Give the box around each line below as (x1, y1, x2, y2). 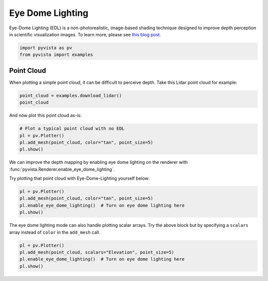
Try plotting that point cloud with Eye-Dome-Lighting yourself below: (9, 175, 150, 181)
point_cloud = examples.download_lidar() (19, 92, 122, 98)
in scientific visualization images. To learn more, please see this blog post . (9, 31, 161, 37)
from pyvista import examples (19, 52, 93, 58)
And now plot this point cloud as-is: (9, 112, 82, 119)
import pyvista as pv (19, 45, 72, 51)
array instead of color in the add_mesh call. (9, 229, 100, 235)
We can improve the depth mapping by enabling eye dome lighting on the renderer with (9, 159, 188, 165)
